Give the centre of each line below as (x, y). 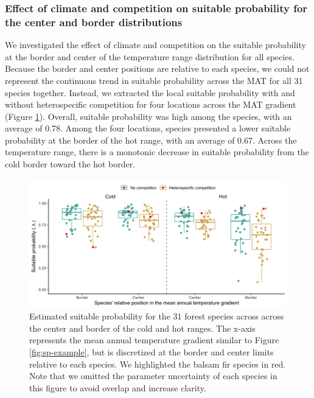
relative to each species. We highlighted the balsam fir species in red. (158, 364)
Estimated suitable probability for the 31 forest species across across (157, 316)
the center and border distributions (94, 22)
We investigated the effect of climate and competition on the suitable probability (155, 45)
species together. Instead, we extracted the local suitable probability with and (150, 92)
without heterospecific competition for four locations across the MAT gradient (151, 104)
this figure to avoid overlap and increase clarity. (118, 387)
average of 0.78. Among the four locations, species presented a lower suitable (148, 128)
